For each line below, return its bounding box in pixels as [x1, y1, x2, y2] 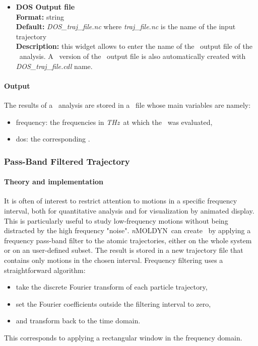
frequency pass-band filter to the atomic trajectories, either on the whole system [4, 235, 252, 245]
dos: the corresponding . [16, 133, 90, 144]
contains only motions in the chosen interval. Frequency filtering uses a [4, 254, 223, 265]
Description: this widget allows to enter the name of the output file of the [16, 41, 252, 51]
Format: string [16, 11, 64, 22]
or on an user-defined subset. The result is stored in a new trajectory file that [4, 245, 243, 255]
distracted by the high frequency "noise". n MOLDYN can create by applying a [4, 225, 251, 236]
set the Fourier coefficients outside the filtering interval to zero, [16, 298, 211, 309]
